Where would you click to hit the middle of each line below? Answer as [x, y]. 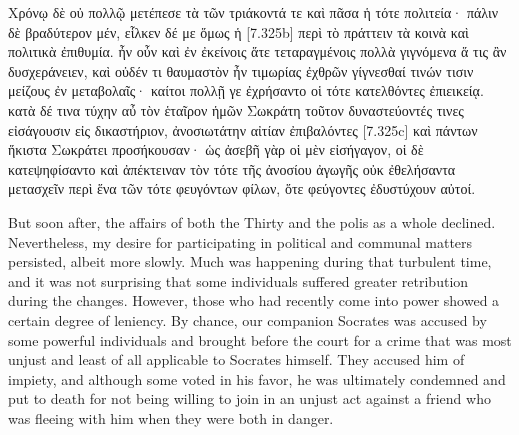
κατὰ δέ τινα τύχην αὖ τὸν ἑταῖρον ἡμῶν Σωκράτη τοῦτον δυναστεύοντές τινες [236, 109]
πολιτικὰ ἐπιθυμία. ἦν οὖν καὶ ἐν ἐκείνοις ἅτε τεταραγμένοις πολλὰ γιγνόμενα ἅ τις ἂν [257, 51]
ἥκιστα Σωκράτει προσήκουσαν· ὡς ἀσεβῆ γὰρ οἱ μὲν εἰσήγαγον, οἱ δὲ [216, 149]
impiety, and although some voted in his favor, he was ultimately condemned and [257, 378]
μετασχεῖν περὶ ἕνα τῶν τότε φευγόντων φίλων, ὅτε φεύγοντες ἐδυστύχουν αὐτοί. [242, 188]
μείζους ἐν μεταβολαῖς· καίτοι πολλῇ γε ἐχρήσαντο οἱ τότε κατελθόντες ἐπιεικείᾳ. [246, 90]
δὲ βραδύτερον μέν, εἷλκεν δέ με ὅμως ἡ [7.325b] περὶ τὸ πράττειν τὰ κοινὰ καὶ [238, 31]
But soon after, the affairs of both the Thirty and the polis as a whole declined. [252, 221]
